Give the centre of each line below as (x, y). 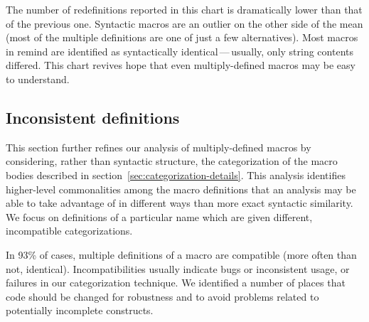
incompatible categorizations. (69, 231)
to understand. (38, 79)
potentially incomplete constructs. (80, 310)
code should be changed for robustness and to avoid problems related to (162, 296)
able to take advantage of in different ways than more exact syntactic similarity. (180, 203)
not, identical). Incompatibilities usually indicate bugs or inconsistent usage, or (178, 268)
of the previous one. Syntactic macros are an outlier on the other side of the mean (184, 23)
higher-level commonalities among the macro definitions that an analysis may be (181, 189)
